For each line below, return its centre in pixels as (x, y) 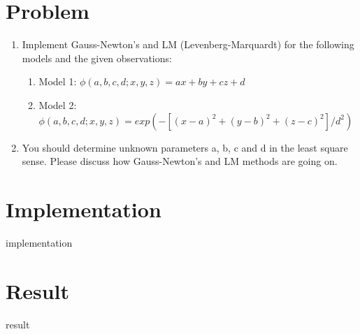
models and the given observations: (97, 58)
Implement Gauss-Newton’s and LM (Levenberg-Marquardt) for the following (188, 44)
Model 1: (58, 81)
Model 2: (58, 104)
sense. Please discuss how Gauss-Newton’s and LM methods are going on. (180, 161)
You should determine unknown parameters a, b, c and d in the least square (185, 147)
